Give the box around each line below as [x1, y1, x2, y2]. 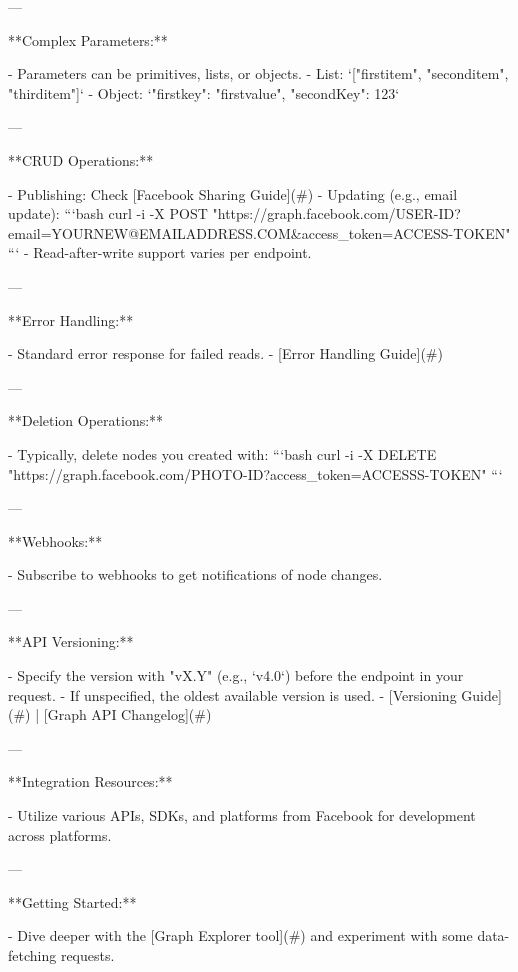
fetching [8, 945, 57, 965]
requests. [60, 945, 115, 965]
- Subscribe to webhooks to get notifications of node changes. [8, 564, 383, 585]
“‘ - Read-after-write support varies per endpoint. [8, 242, 312, 263]
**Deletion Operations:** [8, 410, 164, 431]
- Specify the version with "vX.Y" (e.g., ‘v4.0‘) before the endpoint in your [8, 665, 464, 686]
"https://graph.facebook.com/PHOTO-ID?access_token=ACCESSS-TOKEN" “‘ [8, 463, 503, 484]
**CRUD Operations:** [8, 149, 154, 170]
